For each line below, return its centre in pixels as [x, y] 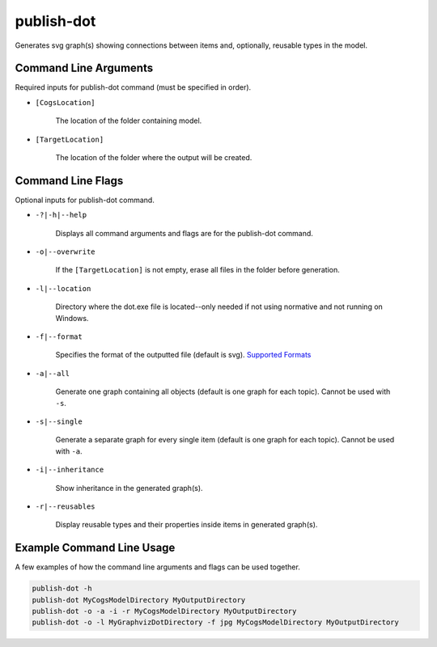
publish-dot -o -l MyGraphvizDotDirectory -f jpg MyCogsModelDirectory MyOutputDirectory [216, 622]
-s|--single [59, 422]
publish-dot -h [62, 589]
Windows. [72, 318]
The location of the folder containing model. [129, 121]
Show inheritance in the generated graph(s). [129, 488]
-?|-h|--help [61, 215]
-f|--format [59, 337]
